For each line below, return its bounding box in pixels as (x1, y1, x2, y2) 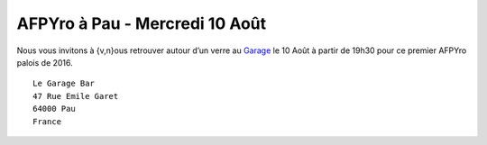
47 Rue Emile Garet (32, 91, 119, 101)
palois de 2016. (16, 57, 74, 68)
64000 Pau (32, 104, 76, 114)
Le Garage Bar (32, 78, 95, 89)
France (32, 116, 62, 126)
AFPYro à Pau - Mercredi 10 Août (16, 14, 267, 33)
